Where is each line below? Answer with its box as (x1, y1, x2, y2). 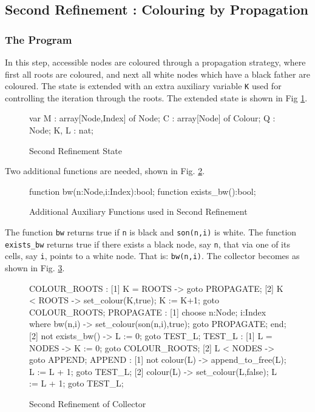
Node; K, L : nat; (29, 124, 93, 137)
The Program (5, 32, 72, 47)
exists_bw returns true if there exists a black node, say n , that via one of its (5, 237, 290, 250)
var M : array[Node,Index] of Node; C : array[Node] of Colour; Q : (29, 112, 276, 124)
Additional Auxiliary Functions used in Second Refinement (29, 205, 248, 218)
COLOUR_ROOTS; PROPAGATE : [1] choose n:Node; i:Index (29, 305, 266, 318)
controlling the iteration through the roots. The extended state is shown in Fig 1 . (5, 91, 308, 104)
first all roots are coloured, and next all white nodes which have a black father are (5, 67, 310, 80)
